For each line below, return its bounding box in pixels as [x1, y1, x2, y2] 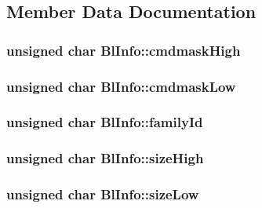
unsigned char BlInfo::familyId [6, 112, 203, 132]
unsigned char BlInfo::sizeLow [6, 184, 199, 204]
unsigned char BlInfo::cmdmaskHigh [6, 40, 241, 60]
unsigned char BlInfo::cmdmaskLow [6, 76, 236, 96]
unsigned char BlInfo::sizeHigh [6, 148, 204, 168]
